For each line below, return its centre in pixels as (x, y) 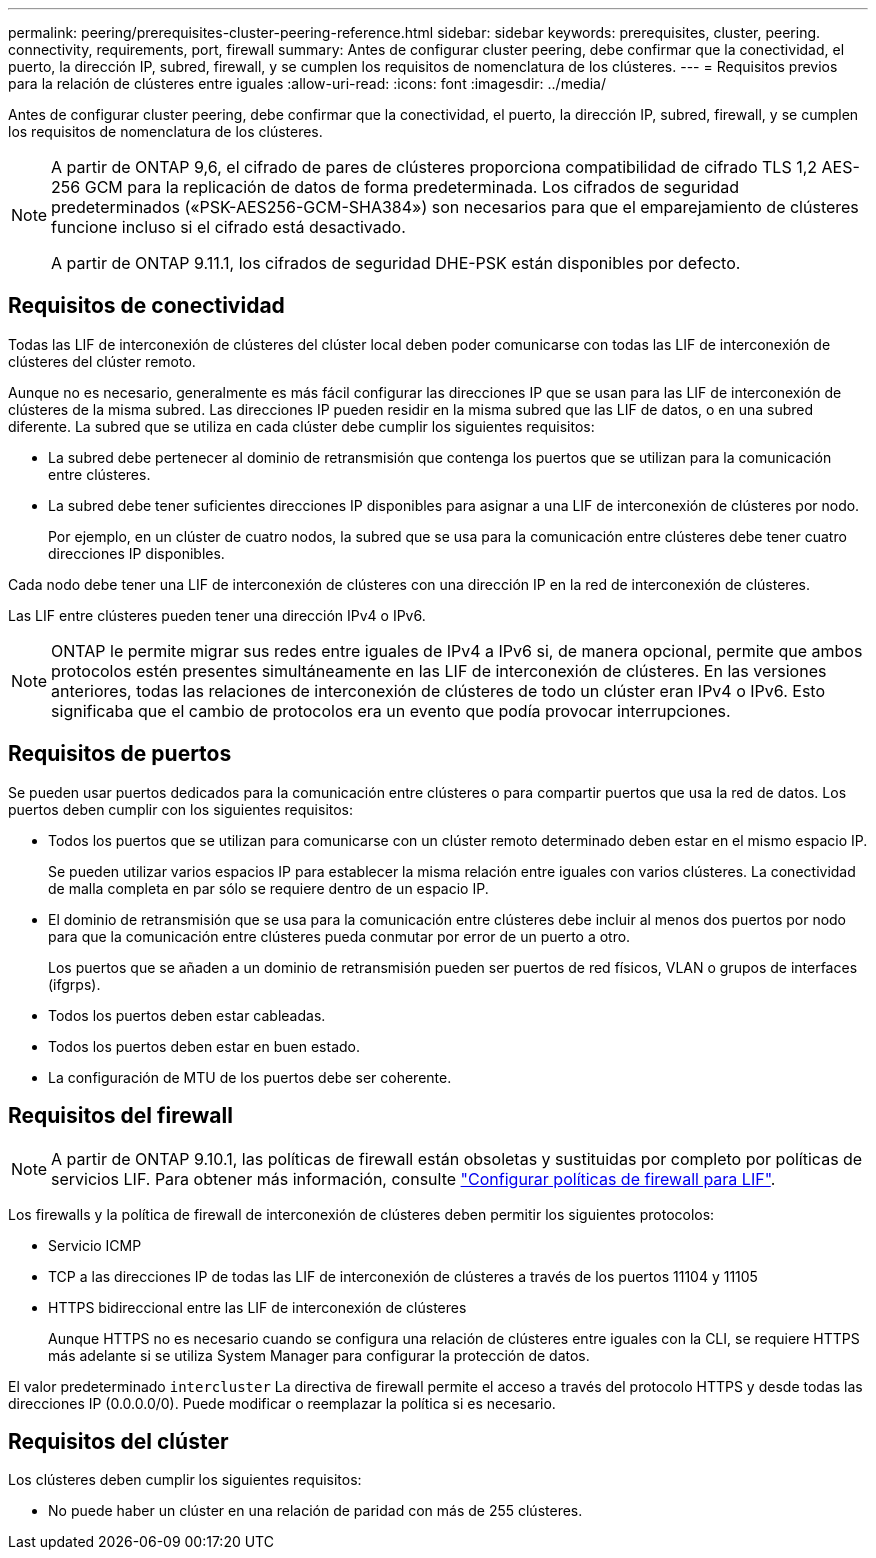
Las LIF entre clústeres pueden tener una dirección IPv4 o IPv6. (217, 615)
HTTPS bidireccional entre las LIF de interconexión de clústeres (257, 1307)
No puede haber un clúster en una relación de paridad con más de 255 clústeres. (315, 1511)
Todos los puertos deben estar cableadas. (187, 1015)
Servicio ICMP (95, 1245)
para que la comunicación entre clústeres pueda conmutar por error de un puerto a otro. (339, 936)
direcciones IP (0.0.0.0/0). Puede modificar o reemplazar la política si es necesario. (282, 1403)
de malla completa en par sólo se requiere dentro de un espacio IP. (268, 888)
